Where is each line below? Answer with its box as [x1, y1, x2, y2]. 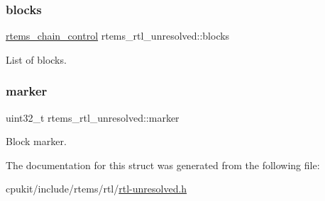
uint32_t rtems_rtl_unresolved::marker [6, 110, 180, 125]
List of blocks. [6, 52, 67, 67]
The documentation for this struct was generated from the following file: [6, 157, 320, 172]
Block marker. [6, 134, 67, 149]
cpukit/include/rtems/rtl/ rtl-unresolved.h [6, 181, 187, 196]
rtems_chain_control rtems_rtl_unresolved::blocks [6, 28, 230, 43]
